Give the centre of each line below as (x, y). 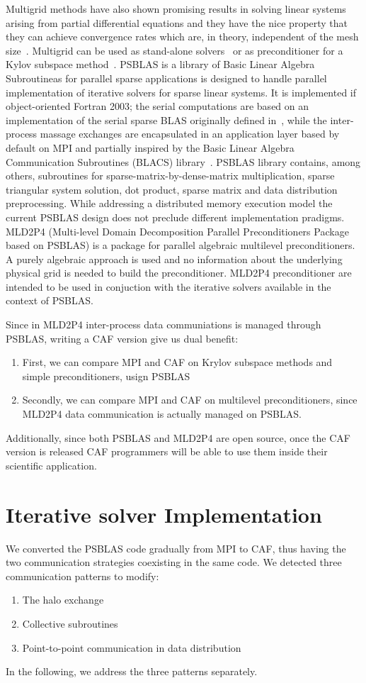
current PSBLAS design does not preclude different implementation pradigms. (175, 217)
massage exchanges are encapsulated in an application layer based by (190, 134)
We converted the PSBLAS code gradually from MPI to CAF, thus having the (176, 548)
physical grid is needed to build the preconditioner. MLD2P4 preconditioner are (179, 273)
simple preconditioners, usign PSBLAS (106, 376)
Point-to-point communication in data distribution (132, 647)
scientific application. (51, 465)
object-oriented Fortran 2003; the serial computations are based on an (158, 106)
